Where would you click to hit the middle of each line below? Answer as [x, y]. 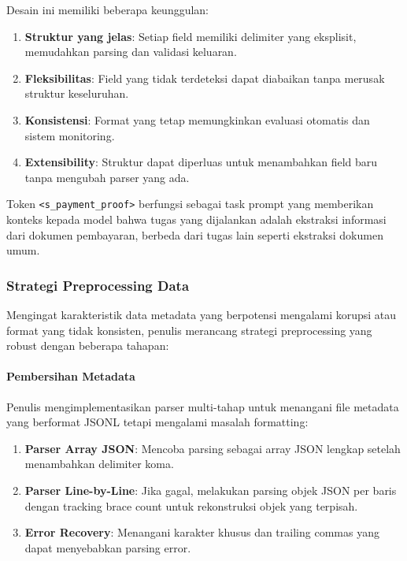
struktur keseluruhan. [77, 93]
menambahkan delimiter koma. [99, 464]
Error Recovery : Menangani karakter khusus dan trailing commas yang [202, 532]
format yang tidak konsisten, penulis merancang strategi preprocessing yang [189, 330]
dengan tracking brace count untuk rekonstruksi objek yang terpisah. [191, 505]
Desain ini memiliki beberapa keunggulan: [108, 9]
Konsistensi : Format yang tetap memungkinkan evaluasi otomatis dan [197, 119]
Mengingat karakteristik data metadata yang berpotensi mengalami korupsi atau [202, 314]
